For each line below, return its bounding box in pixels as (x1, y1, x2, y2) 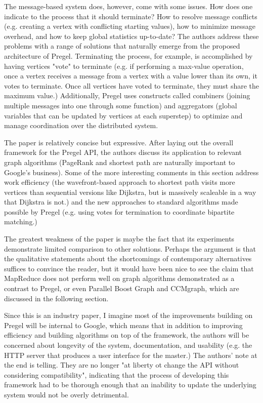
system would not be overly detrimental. (4, 389, 129, 399)
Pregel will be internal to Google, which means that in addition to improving (4, 319, 243, 330)
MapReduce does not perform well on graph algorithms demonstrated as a (4, 273, 235, 284)
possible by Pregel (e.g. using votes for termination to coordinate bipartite (4, 206, 235, 217)
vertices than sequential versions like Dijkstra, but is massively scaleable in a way (4, 186, 256, 197)
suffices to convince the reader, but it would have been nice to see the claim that (4, 263, 254, 273)
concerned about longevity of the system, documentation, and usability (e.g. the (4, 340, 252, 350)
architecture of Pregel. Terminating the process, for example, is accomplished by (4, 50, 253, 61)
